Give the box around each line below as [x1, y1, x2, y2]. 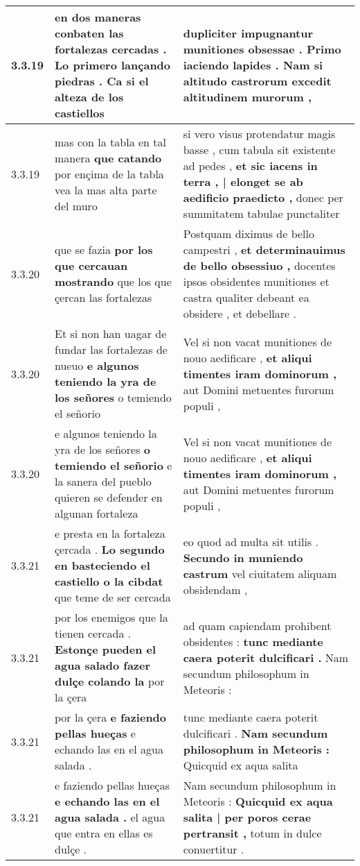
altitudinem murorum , [183, 89, 312, 105]
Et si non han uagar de [55, 325, 167, 341]
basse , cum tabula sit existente [183, 142, 336, 158]
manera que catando [55, 149, 162, 166]
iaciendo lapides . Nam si [183, 57, 323, 73]
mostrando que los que [55, 273, 172, 289]
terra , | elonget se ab [183, 173, 303, 189]
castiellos [55, 105, 105, 121]
